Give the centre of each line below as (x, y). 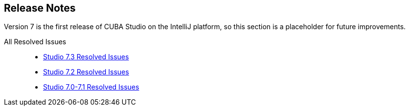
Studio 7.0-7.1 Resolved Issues (91, 87)
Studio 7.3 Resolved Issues (86, 57)
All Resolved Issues (35, 42)
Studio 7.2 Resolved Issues (86, 72)
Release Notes (40, 8)
